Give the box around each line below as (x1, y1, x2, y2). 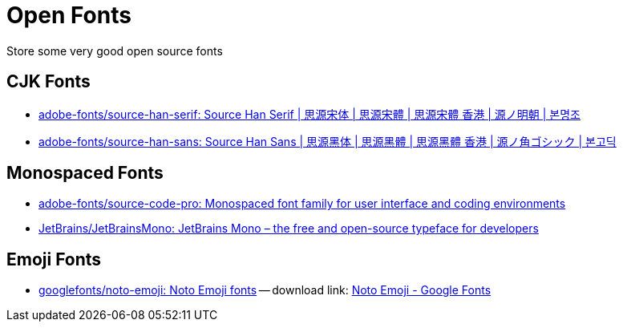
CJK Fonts (6, 71, 91, 92)
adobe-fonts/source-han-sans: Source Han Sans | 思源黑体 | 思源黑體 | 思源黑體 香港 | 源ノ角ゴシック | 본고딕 (38, 134, 617, 148)
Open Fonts (6, 2, 131, 29)
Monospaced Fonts (6, 163, 164, 184)
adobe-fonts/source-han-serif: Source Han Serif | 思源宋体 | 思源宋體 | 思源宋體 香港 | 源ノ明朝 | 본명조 (38, 107, 581, 121)
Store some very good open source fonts (6, 43, 223, 58)
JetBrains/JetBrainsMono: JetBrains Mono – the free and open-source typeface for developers (38, 221, 539, 236)
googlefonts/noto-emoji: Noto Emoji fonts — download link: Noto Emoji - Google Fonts (38, 283, 492, 298)
